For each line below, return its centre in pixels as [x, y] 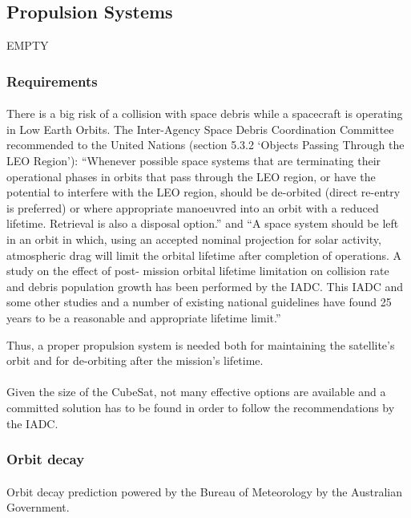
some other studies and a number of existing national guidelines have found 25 [199, 302]
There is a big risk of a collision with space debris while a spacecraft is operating [205, 113]
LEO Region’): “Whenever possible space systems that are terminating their [194, 161]
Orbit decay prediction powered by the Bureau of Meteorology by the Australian [205, 491]
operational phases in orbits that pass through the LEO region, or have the [191, 176]
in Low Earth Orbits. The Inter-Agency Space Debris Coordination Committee [200, 129]
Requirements [52, 81]
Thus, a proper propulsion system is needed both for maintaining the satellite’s [201, 344]
